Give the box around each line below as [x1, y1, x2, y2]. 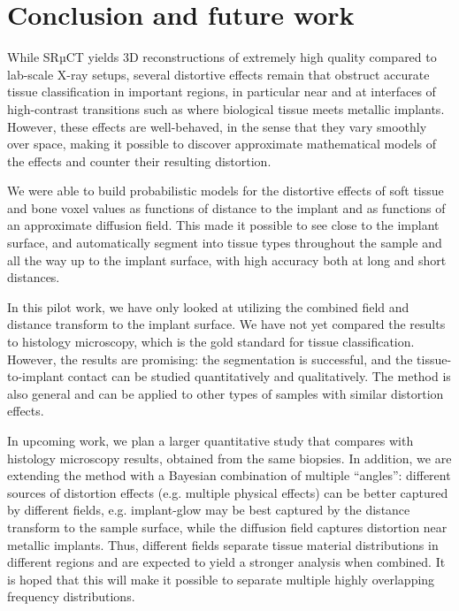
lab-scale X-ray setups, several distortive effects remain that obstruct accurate [7, 65, 430, 83]
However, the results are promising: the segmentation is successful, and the [7, 349, 413, 368]
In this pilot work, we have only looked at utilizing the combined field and [7, 297, 409, 316]
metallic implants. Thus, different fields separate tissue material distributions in [7, 535, 439, 554]
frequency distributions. [7, 587, 135, 606]
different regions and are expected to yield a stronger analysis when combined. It [7, 553, 446, 571]
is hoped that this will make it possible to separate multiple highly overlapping [7, 569, 435, 588]
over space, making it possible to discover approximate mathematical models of [7, 134, 437, 153]
